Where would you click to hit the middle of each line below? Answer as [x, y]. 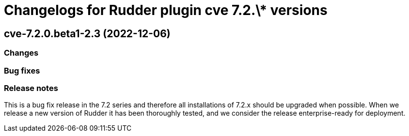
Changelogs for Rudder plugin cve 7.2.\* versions [166, 10]
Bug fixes [22, 70]
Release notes [31, 88]
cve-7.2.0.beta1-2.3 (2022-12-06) [87, 33]
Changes [21, 53]
